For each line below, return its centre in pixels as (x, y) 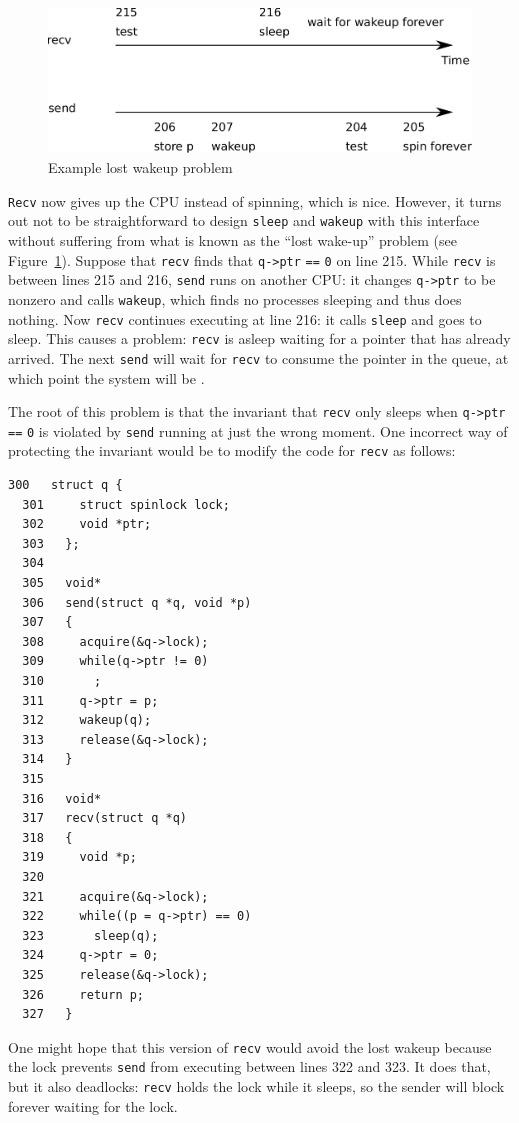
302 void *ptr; (87, 524)
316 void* (62, 798)
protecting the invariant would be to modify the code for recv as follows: (232, 450)
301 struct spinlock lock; (126, 504)
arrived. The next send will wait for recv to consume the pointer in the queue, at (258, 357)
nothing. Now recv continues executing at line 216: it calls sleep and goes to (245, 318)
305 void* (62, 583)
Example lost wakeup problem (140, 167)
